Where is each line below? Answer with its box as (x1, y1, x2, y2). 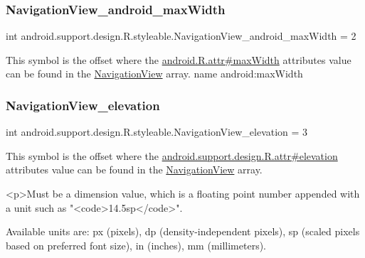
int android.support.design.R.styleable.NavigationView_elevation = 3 (6, 124, 308, 139)
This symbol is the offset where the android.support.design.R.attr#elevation (6, 148, 338, 163)
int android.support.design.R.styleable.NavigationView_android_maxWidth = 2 (6, 28, 356, 43)
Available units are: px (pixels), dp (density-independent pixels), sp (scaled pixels (6, 224, 360, 239)
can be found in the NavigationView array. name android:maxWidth (6, 66, 303, 81)
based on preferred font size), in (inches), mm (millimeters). (6, 237, 267, 252)
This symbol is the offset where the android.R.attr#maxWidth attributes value (6, 52, 351, 67)
